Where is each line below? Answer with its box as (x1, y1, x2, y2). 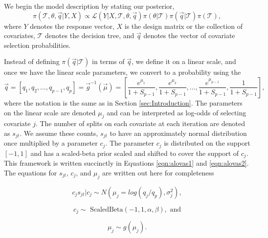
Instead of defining (4, 56, 60, 66)
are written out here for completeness (102, 167, 214, 177)
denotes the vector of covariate (143, 30, 235, 41)
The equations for (4, 167, 57, 177)
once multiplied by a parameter (4, 138, 98, 148)
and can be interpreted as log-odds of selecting (107, 107, 246, 117)
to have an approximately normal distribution (110, 128, 247, 138)
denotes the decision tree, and (45, 30, 134, 41)
